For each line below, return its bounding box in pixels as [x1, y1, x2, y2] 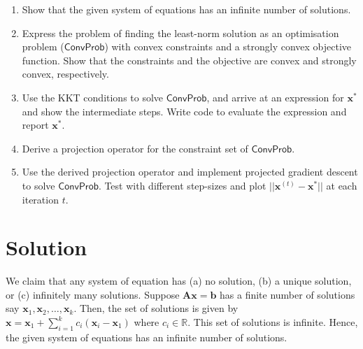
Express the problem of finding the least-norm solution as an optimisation [22, 25, 339, 40]
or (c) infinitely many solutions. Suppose [6, 287, 180, 301]
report [22, 117, 49, 132]
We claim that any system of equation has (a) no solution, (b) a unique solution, [6, 273, 352, 288]
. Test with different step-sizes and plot [98, 178, 266, 192]
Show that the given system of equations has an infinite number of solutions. [22, 2, 351, 16]
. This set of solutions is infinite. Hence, [187, 315, 358, 329]
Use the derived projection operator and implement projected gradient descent [22, 164, 358, 179]
